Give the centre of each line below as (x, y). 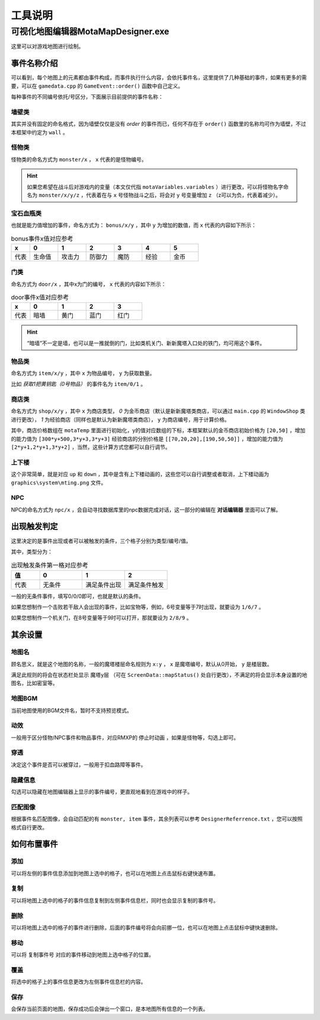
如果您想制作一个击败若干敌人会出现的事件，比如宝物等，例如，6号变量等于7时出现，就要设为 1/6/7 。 (137, 607)
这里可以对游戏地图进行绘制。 (47, 46)
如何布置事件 (34, 844)
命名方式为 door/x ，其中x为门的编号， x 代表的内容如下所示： (89, 284)
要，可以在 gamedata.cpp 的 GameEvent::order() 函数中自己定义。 (97, 85)
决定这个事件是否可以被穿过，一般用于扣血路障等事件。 (79, 764)
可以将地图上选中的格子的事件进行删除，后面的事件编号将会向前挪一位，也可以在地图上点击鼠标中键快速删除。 (146, 927)
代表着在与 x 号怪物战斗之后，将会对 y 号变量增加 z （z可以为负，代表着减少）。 (184, 195)
